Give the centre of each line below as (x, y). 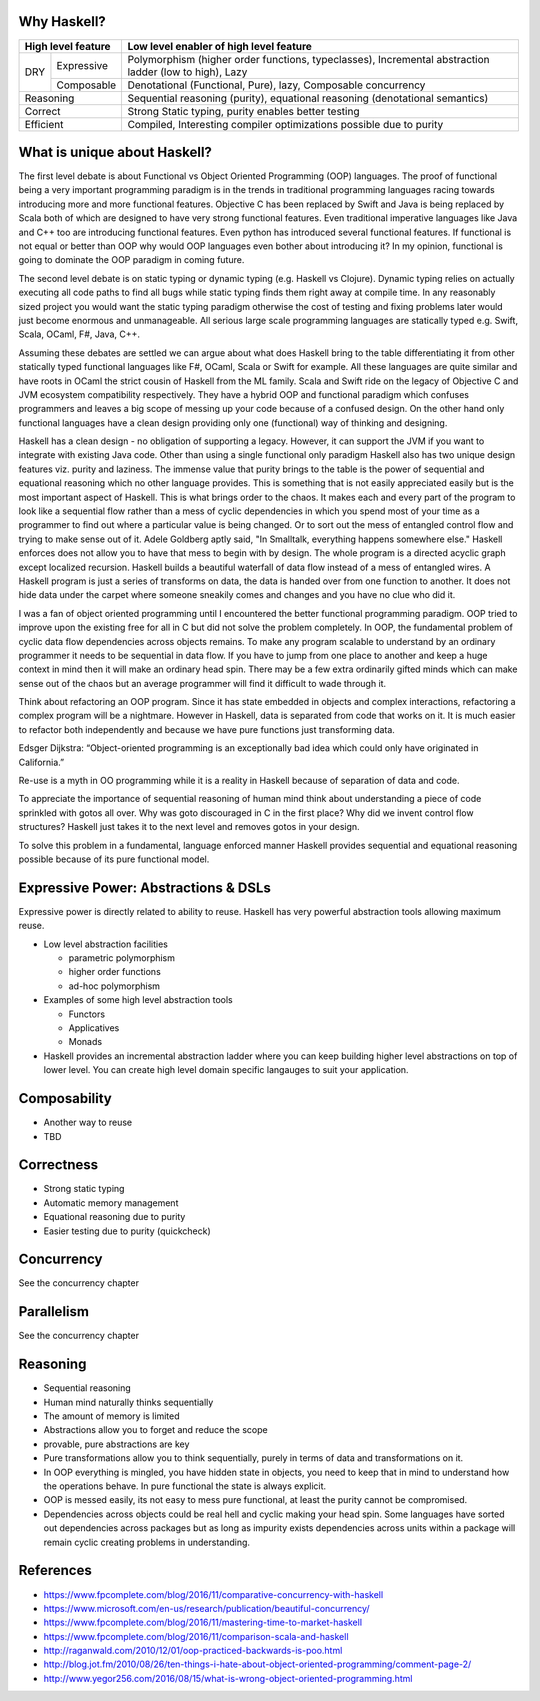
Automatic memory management (111, 1202)
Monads (85, 1042)
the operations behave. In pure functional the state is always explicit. (185, 1486)
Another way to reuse (88, 1122)
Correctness (58, 1165)
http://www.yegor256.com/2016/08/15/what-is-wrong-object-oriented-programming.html (228, 1678)
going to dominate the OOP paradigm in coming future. (131, 260)
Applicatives (94, 1028)
